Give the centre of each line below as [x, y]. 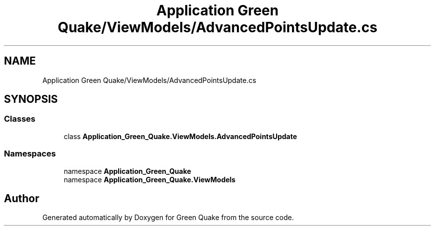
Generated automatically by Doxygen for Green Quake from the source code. [168, 218]
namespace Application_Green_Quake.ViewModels [150, 179]
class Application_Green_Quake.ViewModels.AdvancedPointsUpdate [181, 136]
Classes [20, 119]
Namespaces [30, 154]
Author [22, 198]
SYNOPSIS [31, 99]
